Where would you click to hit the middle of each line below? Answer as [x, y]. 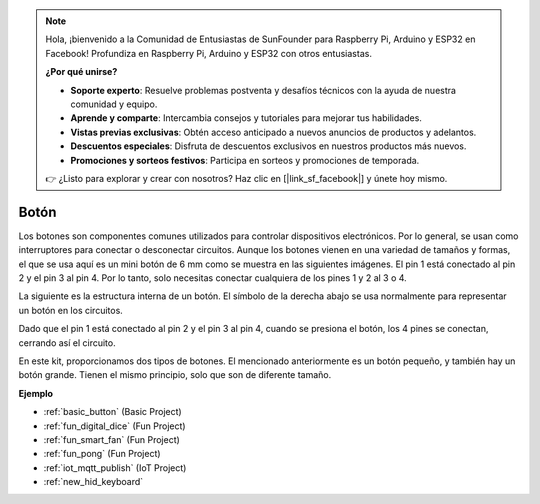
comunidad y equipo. [114, 104]
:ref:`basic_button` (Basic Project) [112, 412]
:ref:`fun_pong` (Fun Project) [102, 454]
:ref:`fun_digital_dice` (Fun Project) [114, 426]
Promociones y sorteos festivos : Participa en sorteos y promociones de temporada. [245, 160]
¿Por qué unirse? [81, 72]
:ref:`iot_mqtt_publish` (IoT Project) [115, 467]
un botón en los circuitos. [71, 310]
